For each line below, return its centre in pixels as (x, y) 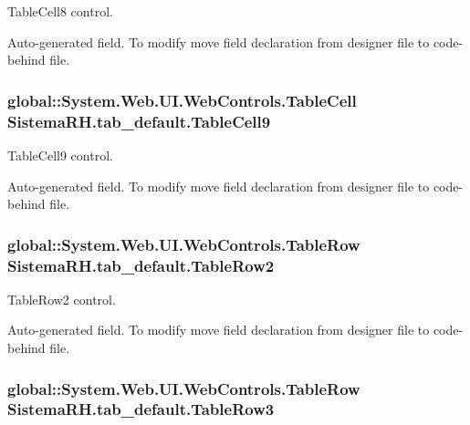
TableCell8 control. (60, 11)
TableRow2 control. (62, 299)
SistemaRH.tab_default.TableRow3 (141, 409)
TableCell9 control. (60, 155)
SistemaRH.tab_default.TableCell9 (139, 121)
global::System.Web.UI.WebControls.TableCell (182, 100)
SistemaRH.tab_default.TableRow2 (141, 265)
